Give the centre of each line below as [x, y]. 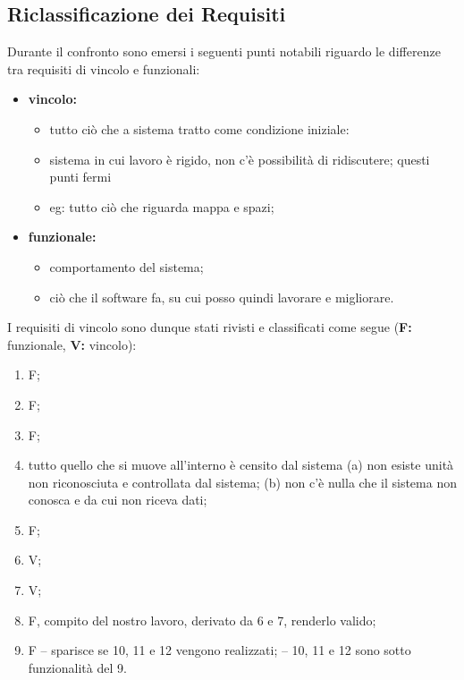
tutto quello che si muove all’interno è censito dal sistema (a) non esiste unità [241, 465]
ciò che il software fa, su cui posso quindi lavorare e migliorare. [222, 297]
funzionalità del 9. [77, 667]
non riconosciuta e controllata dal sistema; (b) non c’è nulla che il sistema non [242, 482]
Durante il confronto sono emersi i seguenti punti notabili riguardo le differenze [224, 51]
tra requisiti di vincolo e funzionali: [104, 68]
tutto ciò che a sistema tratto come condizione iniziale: [199, 128]
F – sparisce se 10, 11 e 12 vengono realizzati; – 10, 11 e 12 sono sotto [219, 650]
